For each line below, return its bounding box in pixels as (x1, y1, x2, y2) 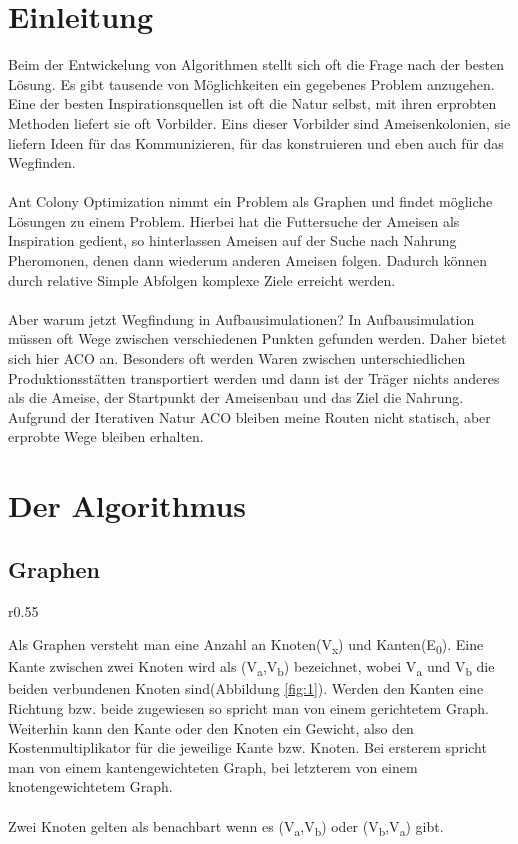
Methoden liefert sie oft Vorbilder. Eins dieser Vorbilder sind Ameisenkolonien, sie (8, 112, 511, 133)
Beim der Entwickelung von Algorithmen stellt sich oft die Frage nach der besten (8, 54, 505, 75)
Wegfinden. (8, 152, 76, 173)
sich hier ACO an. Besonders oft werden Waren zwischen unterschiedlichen (8, 348, 466, 369)
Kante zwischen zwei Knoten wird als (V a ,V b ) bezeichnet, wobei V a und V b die (8, 656, 495, 680)
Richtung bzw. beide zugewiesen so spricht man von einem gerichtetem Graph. (8, 698, 489, 719)
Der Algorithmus (8, 485, 247, 526)
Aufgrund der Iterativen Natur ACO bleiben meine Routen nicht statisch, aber (8, 406, 491, 427)
